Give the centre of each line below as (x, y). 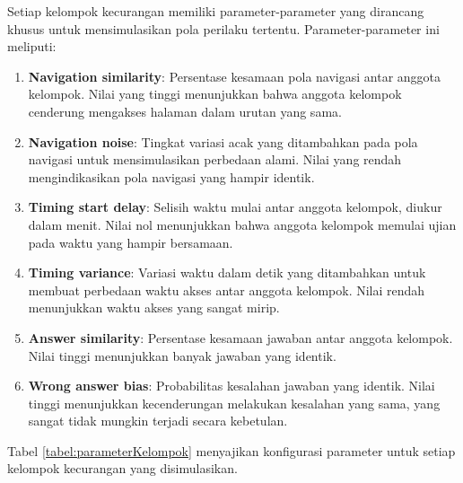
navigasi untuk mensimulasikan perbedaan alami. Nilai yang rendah (215, 159)
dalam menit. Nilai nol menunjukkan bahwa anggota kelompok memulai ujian (242, 224)
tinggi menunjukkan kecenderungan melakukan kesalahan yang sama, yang (234, 403)
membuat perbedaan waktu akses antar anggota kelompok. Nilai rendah (227, 290)
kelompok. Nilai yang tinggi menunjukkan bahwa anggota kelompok (215, 94)
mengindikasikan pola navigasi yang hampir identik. (171, 176)
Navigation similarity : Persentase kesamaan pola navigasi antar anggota (235, 76)
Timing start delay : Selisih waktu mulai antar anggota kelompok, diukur (235, 207)
